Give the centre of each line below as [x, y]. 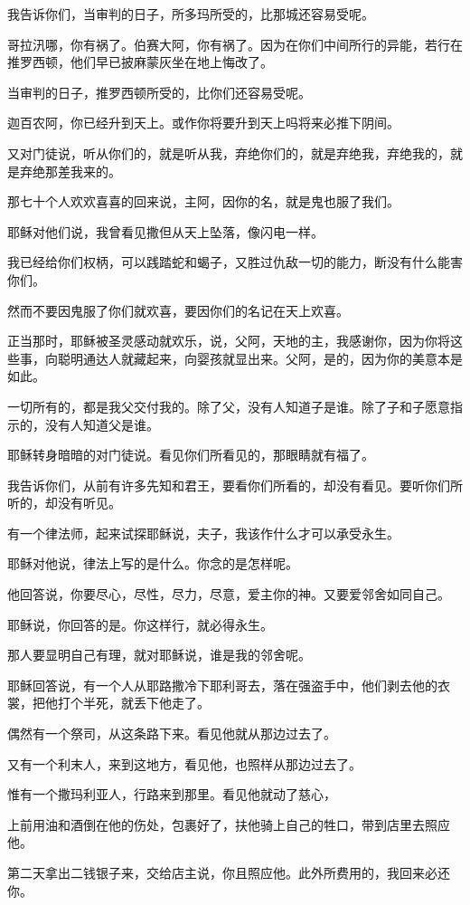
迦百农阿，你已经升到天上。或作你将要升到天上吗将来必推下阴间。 [203, 123]
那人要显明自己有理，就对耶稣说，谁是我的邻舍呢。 [159, 655]
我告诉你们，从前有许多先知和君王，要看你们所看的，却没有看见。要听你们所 [235, 485]
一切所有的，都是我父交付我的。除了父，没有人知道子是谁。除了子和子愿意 [229, 406]
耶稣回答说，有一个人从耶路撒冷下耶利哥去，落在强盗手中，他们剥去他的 [222, 685]
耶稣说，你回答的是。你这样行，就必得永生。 [140, 624]
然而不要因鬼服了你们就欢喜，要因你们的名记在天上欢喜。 [178, 310]
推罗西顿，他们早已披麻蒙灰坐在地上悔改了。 [140, 62]
